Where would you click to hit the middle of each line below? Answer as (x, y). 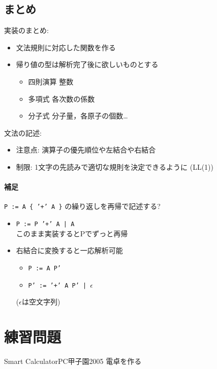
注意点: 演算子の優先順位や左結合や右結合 (86, 150)
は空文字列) (41, 302)
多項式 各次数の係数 (61, 98)
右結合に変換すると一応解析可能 (69, 250)
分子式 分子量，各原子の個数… (78, 116)
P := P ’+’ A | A (45, 224)
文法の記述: (23, 132)
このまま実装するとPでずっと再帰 (72, 233)
